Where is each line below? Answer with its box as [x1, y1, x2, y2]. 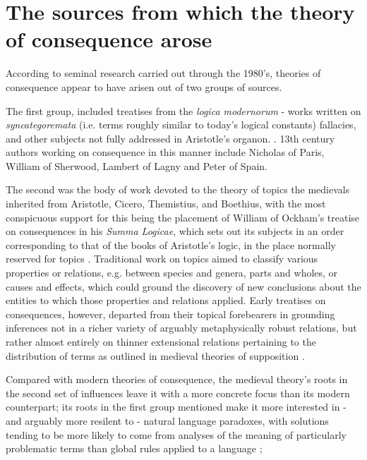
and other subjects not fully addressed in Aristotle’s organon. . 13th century [6, 131, 335, 145]
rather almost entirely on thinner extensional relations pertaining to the [6, 334, 316, 349]
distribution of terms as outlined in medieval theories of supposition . [6, 348, 305, 363]
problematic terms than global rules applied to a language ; [6, 441, 263, 456]
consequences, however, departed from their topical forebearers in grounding [6, 306, 335, 321]
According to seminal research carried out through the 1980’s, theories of [6, 66, 321, 80]
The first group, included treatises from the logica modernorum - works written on [6, 103, 361, 118]
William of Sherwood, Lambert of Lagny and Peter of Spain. [6, 158, 267, 173]
